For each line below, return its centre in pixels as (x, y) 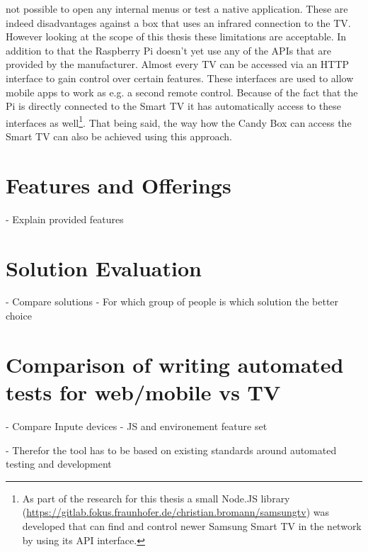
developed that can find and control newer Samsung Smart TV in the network (192, 525)
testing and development (59, 464)
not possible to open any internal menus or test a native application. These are (177, 9)
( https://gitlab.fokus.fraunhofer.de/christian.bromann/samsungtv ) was (176, 512)
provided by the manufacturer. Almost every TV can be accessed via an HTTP (178, 64)
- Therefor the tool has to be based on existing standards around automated (171, 450)
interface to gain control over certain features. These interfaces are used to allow (180, 78)
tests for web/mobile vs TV (143, 392)
